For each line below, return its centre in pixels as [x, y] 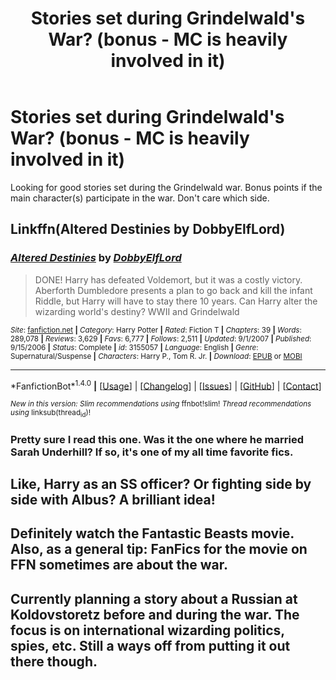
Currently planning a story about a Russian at [154, 598]
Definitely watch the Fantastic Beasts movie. [152, 533]
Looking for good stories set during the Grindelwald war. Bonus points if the [166, 187]
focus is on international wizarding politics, [147, 630]
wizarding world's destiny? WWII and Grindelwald [137, 311]
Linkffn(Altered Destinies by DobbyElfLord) [148, 229]
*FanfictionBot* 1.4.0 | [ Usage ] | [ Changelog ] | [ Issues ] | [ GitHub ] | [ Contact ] [166, 385]
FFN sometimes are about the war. [119, 565]
